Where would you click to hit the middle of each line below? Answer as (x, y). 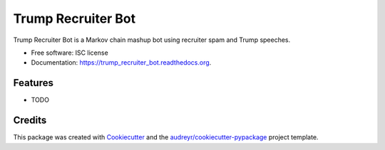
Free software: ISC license (70, 53)
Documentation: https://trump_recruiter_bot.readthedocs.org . (121, 63)
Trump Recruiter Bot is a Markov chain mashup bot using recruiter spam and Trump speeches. (152, 40)
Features (33, 83)
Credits (30, 120)
